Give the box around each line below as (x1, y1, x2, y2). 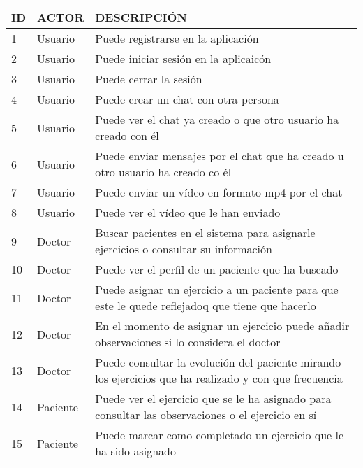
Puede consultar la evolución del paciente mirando (95, 354, 341, 370)
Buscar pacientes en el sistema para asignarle (95, 225, 316, 241)
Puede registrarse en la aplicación (95, 30, 259, 46)
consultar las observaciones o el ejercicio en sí (95, 406, 317, 423)
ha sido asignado (95, 443, 176, 459)
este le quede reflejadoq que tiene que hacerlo (95, 297, 316, 313)
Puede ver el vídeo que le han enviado (95, 204, 281, 220)
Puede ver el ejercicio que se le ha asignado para (95, 390, 332, 406)
